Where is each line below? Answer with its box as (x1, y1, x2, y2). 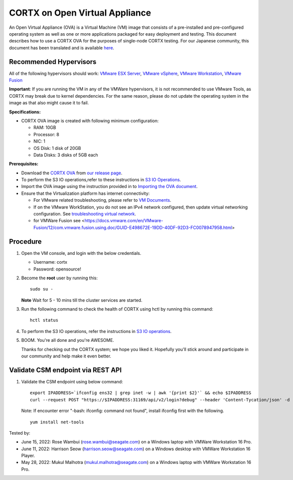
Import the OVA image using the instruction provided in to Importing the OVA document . (21, 184, 198, 189)
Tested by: (9, 430, 30, 436)
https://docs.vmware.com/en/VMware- (84, 218, 164, 224)
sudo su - (30, 286, 53, 292)
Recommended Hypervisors (9, 58, 97, 66)
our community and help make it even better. (21, 353, 112, 359)
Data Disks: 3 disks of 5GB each (33, 152, 99, 158)
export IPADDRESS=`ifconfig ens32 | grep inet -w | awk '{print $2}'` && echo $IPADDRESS (30, 390, 251, 396)
